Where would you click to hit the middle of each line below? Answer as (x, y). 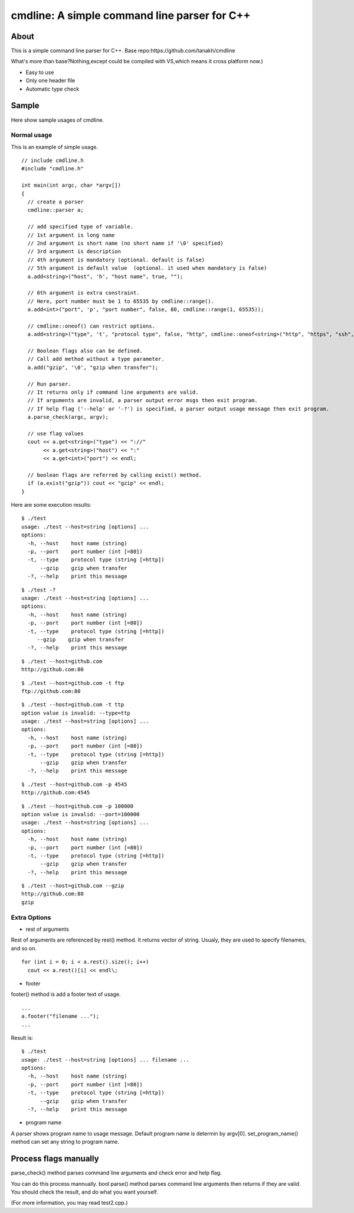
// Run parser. (49, 384)
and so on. (24, 948)
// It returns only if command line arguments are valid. (113, 392)
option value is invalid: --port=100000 (81, 814)
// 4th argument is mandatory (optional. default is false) (116, 260)
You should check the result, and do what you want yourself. (85, 1192)
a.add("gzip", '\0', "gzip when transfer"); (93, 367)
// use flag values (55, 434)
